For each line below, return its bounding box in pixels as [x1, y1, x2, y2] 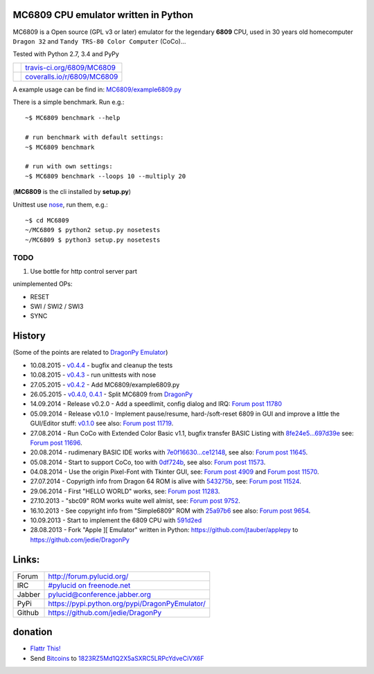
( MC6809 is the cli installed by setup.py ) [12, 188, 132, 196]
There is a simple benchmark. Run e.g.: [12, 98, 125, 107]
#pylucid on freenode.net [48, 580, 131, 590]
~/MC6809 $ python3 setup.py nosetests [25, 236, 161, 244]
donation [12, 626, 53, 638]
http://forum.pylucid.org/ [48, 571, 129, 581]
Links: [12, 553, 40, 565]
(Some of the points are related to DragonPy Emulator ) [12, 348, 168, 357]
